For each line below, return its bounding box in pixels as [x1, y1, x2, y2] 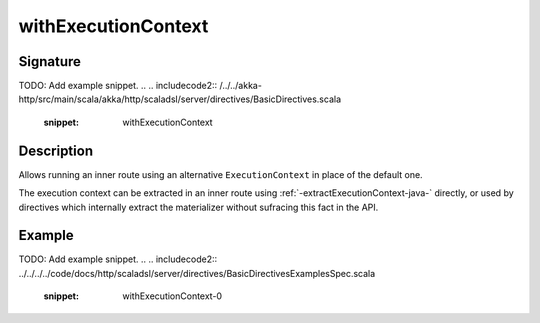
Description [18, 142, 94, 159]
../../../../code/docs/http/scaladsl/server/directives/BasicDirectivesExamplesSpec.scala [18, 267, 376, 279]
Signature [18, 53, 82, 70]
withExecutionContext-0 [122, 290, 223, 302]
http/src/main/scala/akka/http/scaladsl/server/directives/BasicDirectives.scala [18, 93, 342, 105]
